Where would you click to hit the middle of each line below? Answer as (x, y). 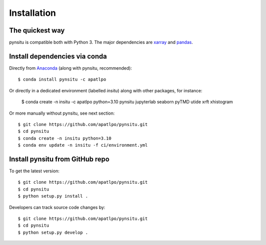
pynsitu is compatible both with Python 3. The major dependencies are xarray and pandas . (101, 42)
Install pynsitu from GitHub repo (59, 159)
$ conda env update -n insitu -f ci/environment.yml (83, 145)
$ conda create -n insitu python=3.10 (65, 138)
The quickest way (37, 30)
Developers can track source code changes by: (57, 207)
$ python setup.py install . (53, 196)
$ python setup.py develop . (53, 232)
